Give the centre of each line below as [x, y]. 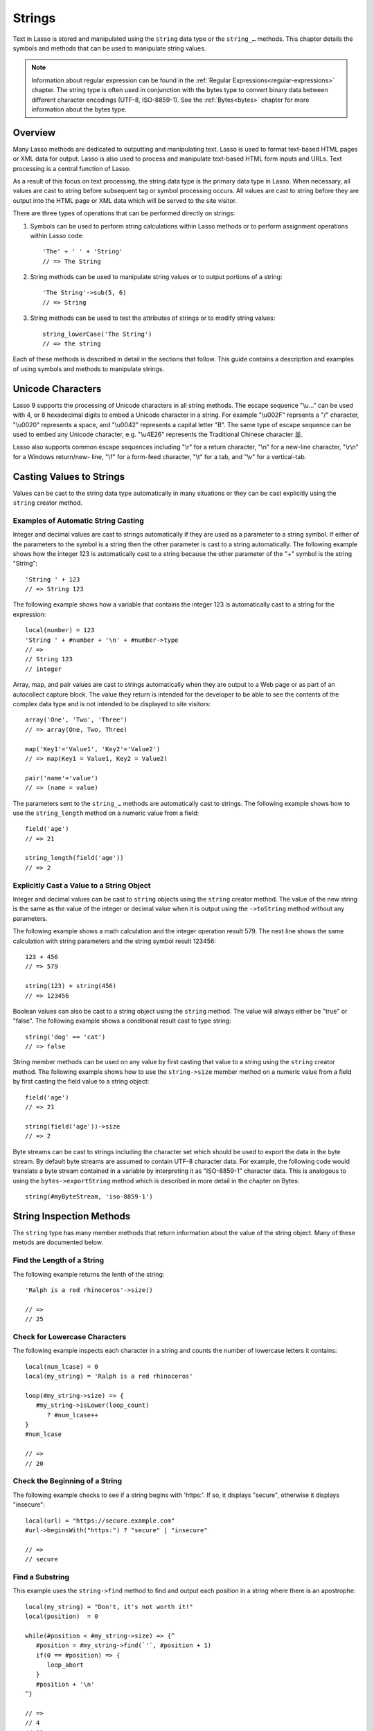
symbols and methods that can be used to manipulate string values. [109, 48]
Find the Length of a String [59, 1260]
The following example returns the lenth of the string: [89, 1274]
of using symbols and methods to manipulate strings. [89, 369]
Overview [34, 133]
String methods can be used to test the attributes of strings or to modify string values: [153, 318]
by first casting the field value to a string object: [81, 1082]
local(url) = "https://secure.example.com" [100, 1521]
